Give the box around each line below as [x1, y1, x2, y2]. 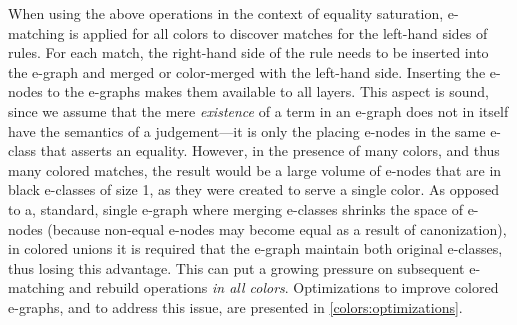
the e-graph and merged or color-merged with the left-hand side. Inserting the [8, 61, 486, 82]
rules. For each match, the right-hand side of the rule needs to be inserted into [8, 42, 489, 63]
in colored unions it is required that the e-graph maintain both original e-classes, [8, 238, 503, 259]
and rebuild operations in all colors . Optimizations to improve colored [69, 277, 499, 298]
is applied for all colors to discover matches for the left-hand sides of [69, 22, 488, 43]
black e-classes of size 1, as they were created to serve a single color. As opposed [8, 179, 500, 200]
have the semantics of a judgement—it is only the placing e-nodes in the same [8, 120, 486, 141]
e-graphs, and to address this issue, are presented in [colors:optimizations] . [8, 296, 463, 317]
